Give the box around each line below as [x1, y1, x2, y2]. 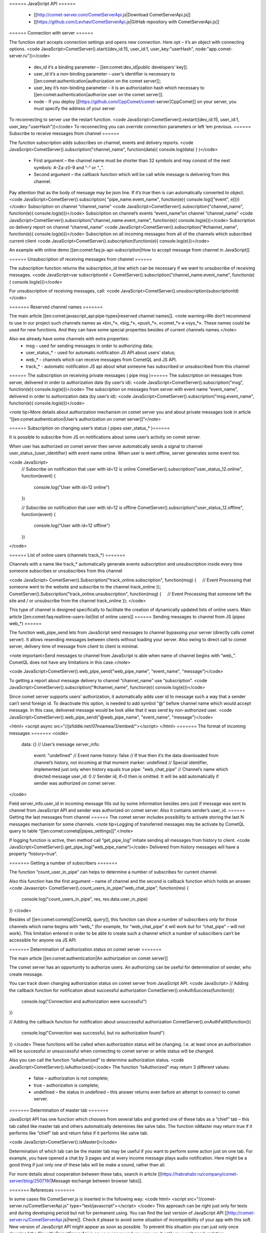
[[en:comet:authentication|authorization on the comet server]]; [33, 78, 161, 84]
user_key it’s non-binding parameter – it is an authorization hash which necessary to [33, 84, 204, 91]
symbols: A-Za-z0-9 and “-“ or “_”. [33, 164, 104, 170]
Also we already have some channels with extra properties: [9, 336, 130, 342]
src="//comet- [187, 1196, 217, 1202]
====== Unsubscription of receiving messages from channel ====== [9, 256, 152, 262]
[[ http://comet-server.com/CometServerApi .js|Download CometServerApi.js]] [33, 12, 191, 18]
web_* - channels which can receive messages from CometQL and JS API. [26, 357, 177, 363]
